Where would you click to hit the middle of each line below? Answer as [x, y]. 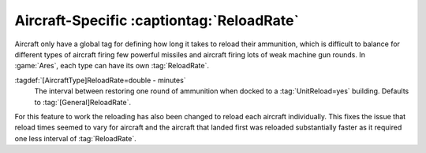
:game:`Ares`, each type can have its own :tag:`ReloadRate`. [112, 66]
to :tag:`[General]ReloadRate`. [83, 102]
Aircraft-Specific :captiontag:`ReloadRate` [157, 20]
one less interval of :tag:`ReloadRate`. [76, 138]
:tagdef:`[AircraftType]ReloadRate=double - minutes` [100, 80]
